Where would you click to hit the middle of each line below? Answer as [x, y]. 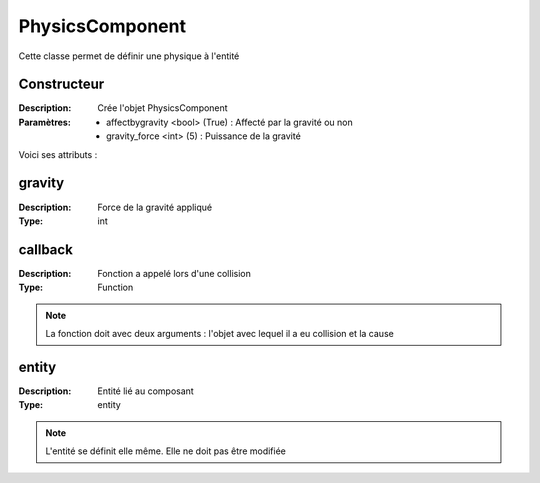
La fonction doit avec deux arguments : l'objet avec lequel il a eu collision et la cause [219, 333]
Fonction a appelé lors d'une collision [174, 273]
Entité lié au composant [145, 391]
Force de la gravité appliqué [155, 207]
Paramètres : [45, 122]
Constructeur [61, 84]
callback [46, 249]
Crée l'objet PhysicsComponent [163, 108]
